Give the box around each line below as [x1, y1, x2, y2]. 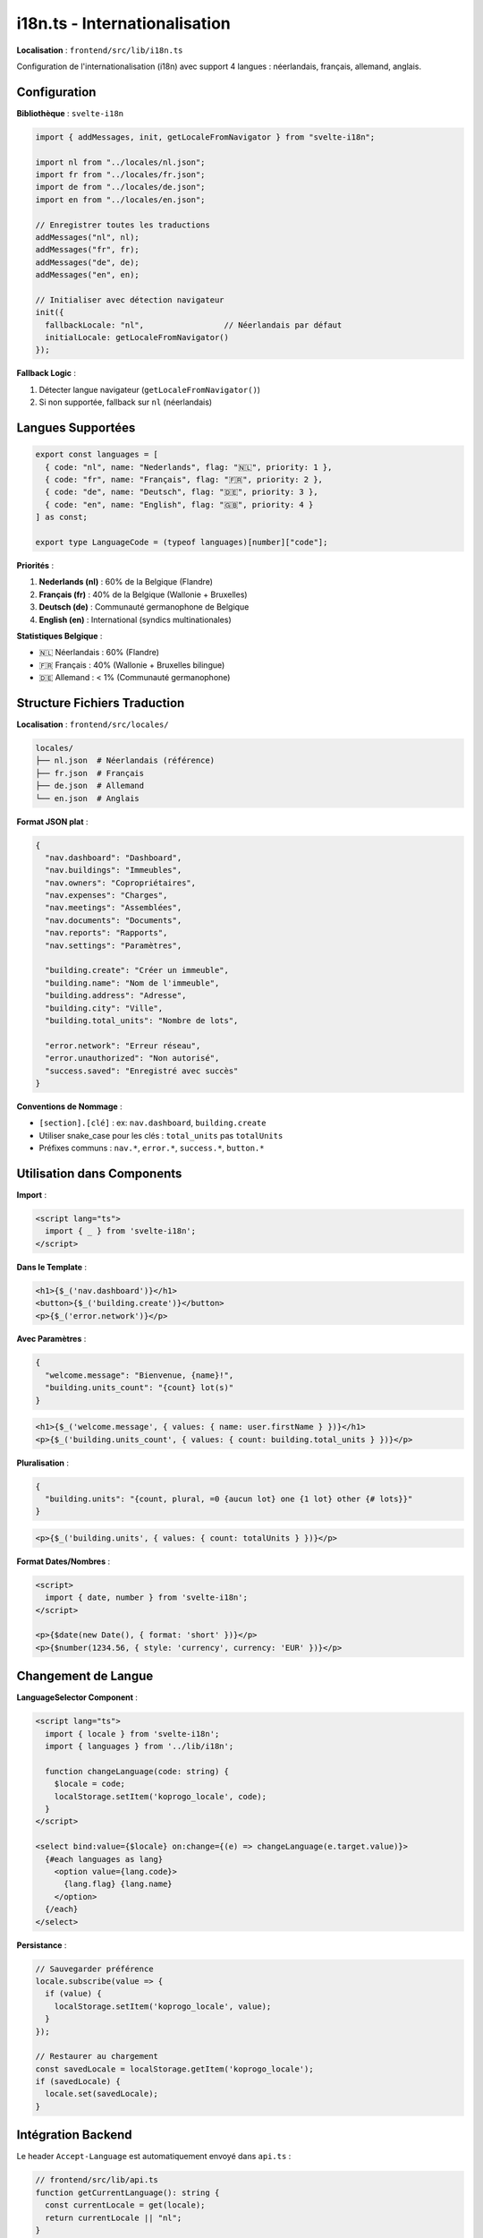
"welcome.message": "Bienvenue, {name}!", [45, 1370, 234, 1380]
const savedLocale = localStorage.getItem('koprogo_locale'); [35, 2063, 314, 2074]
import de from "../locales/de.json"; [35, 182, 206, 192]
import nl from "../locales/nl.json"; [35, 157, 206, 167]
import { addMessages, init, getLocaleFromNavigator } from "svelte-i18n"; [35, 132, 376, 142]
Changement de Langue [16, 1669, 154, 1684]
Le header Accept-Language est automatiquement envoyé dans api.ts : [16, 2151, 292, 2162]
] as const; [35, 512, 89, 523]
